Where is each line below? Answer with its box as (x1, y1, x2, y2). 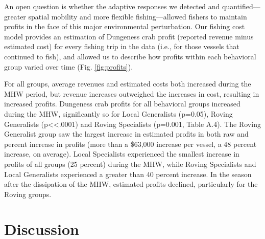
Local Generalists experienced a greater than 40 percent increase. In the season (4, 168, 252, 179)
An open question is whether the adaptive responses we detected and (4, 1, 220, 11)
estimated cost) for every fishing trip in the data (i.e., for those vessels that (4, 41, 239, 52)
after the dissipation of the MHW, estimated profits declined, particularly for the (4, 179, 258, 189)
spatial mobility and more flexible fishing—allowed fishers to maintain (28, 11, 247, 21)
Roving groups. (4, 188, 52, 199)
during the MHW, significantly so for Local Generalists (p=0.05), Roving (4, 108, 233, 119)
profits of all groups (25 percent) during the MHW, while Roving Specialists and (4, 158, 256, 169)
